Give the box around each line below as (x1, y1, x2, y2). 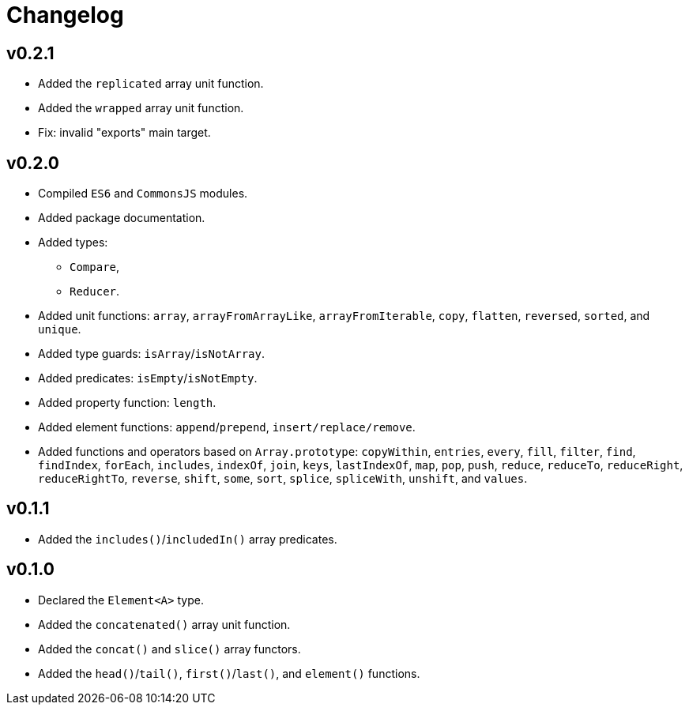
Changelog (6, 2, 124, 28)
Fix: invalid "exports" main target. (38, 126, 211, 140)
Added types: (38, 235, 108, 250)
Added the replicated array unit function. (38, 77, 264, 91)
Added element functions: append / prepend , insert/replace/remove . (38, 420, 416, 434)
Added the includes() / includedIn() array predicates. (38, 532, 337, 546)
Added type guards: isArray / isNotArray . (38, 347, 265, 361)
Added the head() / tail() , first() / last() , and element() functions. (38, 666, 420, 680)
